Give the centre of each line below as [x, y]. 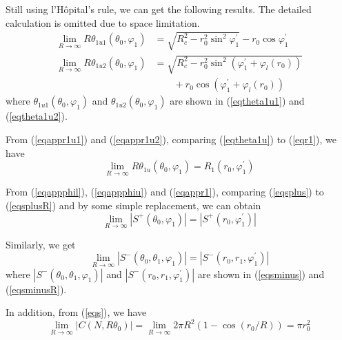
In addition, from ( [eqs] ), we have [76, 312]
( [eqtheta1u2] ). [37, 116]
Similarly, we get [41, 244]
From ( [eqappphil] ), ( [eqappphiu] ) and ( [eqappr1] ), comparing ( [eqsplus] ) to [165, 192]
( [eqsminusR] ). [36, 289]
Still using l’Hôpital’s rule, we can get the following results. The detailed [159, 9]
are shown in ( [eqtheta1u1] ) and [237, 101]
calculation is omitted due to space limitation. [103, 22]
